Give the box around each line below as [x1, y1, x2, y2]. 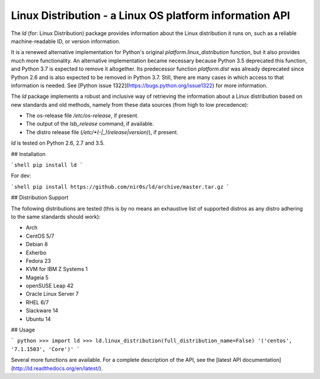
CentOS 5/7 [25, 232, 55, 240]
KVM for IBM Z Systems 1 [25, 266, 88, 273]
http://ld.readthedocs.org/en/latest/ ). [12, 365, 103, 372]
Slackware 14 [25, 307, 59, 314]
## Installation [11, 150, 46, 157]
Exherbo [25, 249, 47, 256]
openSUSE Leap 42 [25, 282, 74, 289]
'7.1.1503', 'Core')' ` [11, 346, 80, 352]
